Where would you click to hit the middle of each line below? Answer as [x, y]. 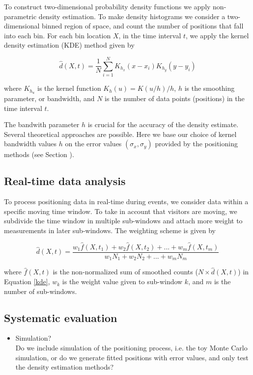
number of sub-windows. [41, 291]
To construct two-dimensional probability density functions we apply [107, 6]
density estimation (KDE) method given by [69, 45]
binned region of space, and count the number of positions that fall [143, 26]
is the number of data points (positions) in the [175, 98]
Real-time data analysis [65, 181]
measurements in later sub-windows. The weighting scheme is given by [110, 230]
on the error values [93, 144]
